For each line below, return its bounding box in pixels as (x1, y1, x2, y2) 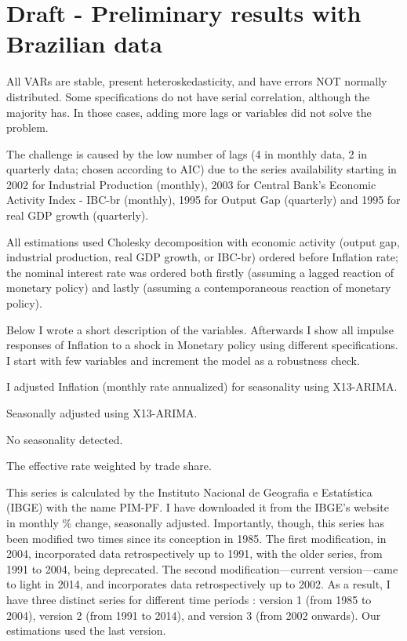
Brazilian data (6, 27, 162, 60)
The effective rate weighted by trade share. (6, 457, 212, 474)
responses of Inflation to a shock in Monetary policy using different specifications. (6, 337, 398, 353)
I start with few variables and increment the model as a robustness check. (6, 351, 360, 368)
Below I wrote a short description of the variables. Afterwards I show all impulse (6, 321, 394, 337)
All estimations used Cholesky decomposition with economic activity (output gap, (6, 233, 400, 249)
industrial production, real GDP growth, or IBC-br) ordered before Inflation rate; (6, 249, 398, 265)
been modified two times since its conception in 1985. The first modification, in (6, 530, 387, 546)
